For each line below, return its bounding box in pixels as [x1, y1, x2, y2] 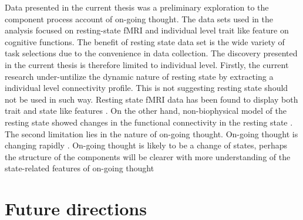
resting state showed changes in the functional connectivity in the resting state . [5, 116, 293, 128]
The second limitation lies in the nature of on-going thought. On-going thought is [5, 127, 298, 140]
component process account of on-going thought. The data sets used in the [5, 12, 273, 25]
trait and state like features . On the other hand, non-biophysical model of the [5, 104, 287, 117]
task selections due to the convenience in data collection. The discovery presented [5, 47, 298, 59]
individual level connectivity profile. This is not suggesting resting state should [5, 82, 288, 94]
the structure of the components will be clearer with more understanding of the [5, 150, 291, 163]
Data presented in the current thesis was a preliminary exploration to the [5, 1, 269, 13]
